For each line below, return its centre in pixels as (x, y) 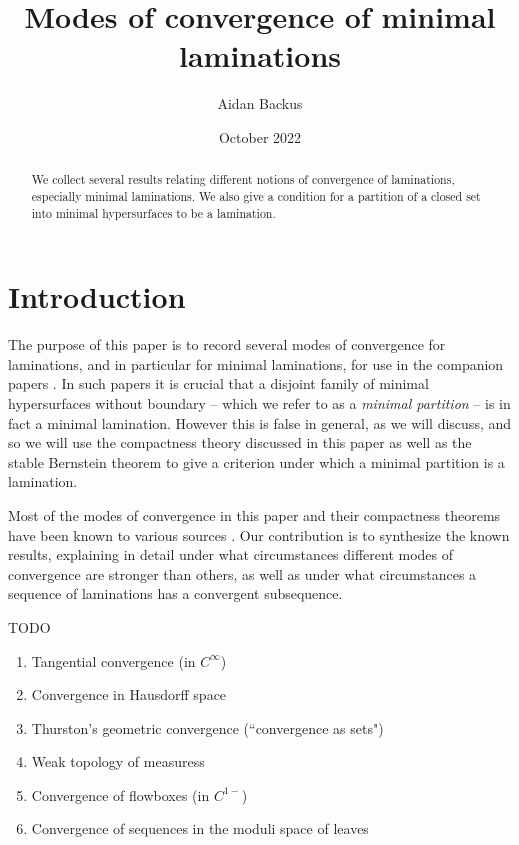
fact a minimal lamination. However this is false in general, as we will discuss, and (260, 422)
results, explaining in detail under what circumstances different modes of (231, 554)
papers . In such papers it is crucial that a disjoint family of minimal (218, 383)
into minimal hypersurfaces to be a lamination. (153, 212)
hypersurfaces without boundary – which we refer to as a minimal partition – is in (259, 402)
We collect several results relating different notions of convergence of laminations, (243, 179)
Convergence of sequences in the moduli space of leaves (200, 828)
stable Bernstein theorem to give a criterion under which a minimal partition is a (256, 461)
